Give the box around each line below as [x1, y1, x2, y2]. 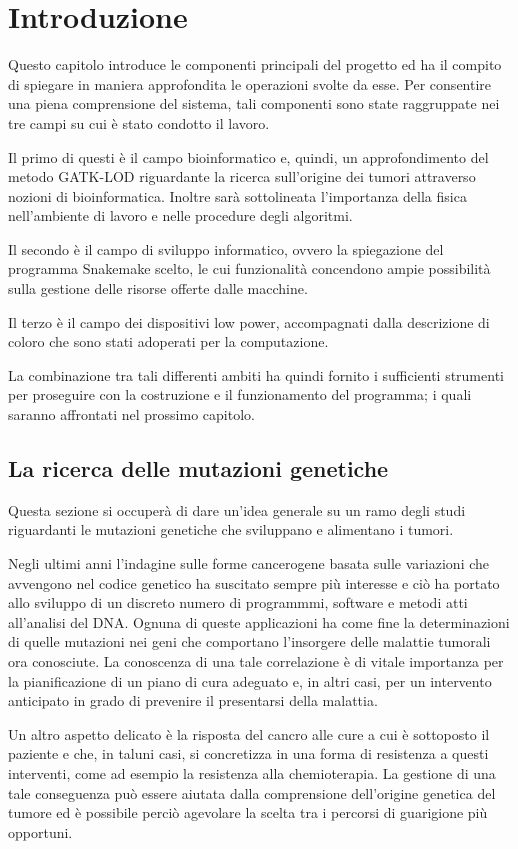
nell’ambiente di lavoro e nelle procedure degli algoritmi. [8, 205, 353, 226]
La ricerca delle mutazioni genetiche [8, 453, 389, 484]
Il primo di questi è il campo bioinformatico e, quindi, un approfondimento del [8, 146, 489, 167]
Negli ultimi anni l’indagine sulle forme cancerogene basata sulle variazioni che [8, 553, 490, 574]
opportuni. [8, 821, 73, 842]
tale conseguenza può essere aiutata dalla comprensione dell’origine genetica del [8, 782, 496, 803]
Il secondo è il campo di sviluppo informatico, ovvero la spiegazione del [8, 238, 444, 259]
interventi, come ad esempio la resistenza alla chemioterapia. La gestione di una [8, 762, 496, 783]
